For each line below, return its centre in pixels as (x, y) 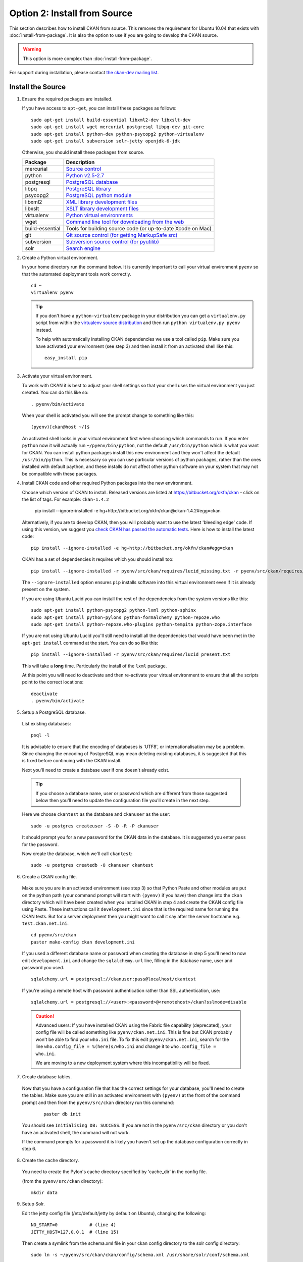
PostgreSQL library (88, 188)
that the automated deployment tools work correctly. (77, 274)
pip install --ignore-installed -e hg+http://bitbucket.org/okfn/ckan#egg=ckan (132, 548)
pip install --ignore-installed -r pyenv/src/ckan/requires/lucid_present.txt (131, 654)
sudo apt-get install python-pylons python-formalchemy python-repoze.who (125, 617)
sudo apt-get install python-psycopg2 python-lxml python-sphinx (114, 610)
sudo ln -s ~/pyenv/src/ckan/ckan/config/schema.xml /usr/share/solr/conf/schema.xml (140, 1255)
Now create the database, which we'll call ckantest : (77, 854)
